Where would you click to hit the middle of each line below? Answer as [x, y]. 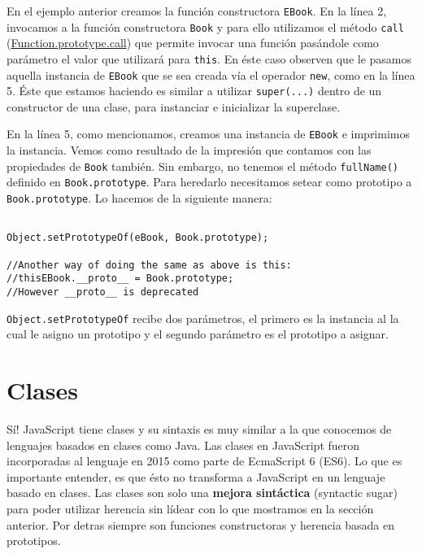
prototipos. [34, 541]
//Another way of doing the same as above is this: [149, 265]
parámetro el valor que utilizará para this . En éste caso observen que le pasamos [209, 58]
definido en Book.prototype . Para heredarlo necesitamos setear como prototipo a [209, 182]
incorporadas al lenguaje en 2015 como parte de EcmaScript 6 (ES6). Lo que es [204, 461]
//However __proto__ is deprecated [103, 292]
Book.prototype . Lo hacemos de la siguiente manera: [139, 198]
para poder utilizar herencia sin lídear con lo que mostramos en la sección [190, 508]
